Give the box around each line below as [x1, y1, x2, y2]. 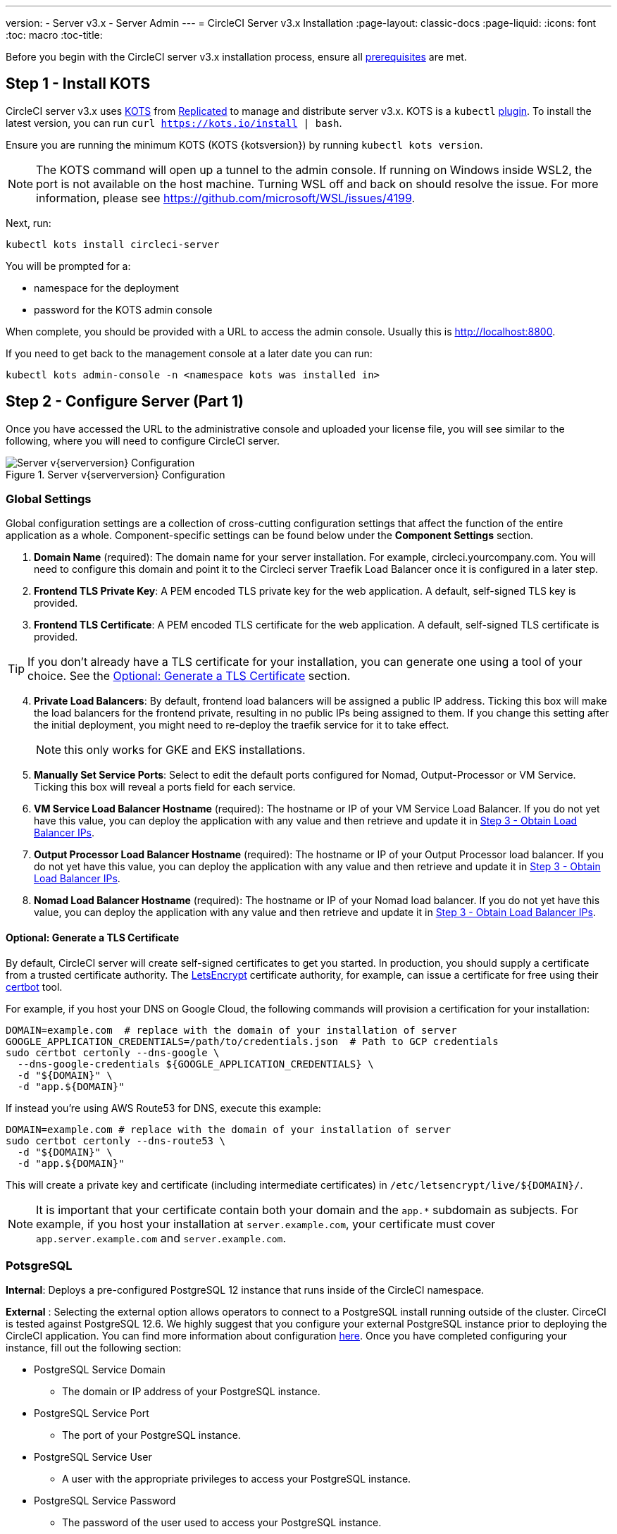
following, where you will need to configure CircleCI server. [6, 434, 280, 447]
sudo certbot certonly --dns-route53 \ [6, 1134, 225, 1146]
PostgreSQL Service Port [34, 1407, 149, 1420]
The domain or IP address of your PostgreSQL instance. [62, 1385, 320, 1398]
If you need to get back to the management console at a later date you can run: [6, 347, 373, 359]
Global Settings [6, 492, 92, 507]
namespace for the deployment [34, 281, 179, 294]
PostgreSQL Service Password [34, 1495, 176, 1507]
